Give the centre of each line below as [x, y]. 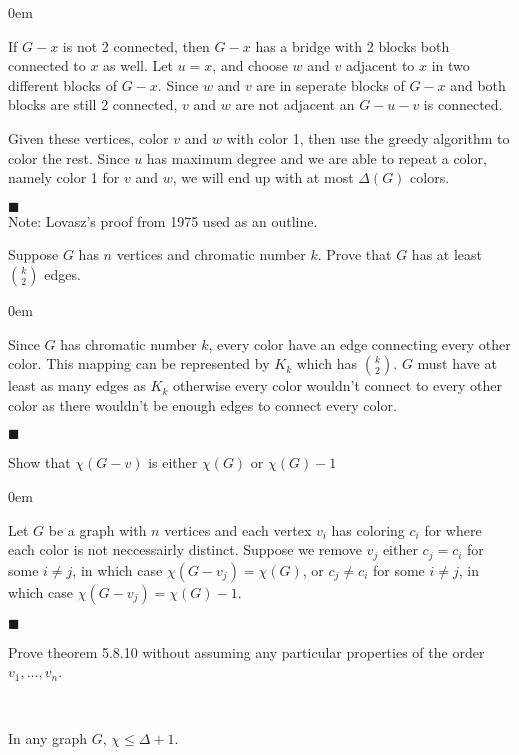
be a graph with [97, 529]
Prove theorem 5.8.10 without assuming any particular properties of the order [246, 651]
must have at [457, 363]
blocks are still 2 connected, [93, 104]
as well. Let [138, 65]
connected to [47, 65]
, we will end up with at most [263, 177]
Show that [39, 462]
